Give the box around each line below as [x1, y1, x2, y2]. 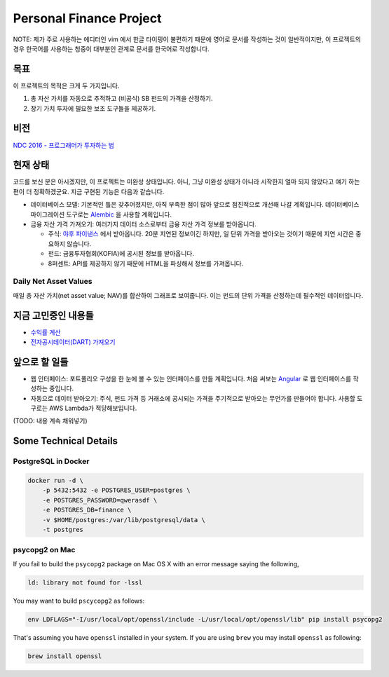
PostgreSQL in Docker [13, 456, 90, 466]
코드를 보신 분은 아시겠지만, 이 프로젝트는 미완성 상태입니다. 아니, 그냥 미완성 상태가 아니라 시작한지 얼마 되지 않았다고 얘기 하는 [13, 177, 360, 186]
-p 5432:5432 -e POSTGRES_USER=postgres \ [42, 486, 191, 494]
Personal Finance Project [13, 11, 162, 26]
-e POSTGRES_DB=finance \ [42, 506, 132, 514]
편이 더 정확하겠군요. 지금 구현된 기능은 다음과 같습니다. [13, 187, 165, 196]
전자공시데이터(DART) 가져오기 [30, 338, 116, 346]
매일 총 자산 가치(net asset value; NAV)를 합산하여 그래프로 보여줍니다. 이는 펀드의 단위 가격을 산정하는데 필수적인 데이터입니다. [13, 291, 364, 299]
